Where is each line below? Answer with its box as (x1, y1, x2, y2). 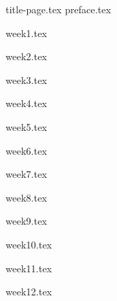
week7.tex (6, 167, 47, 181)
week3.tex (6, 72, 47, 87)
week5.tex (6, 119, 47, 134)
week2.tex (6, 49, 47, 64)
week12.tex (6, 284, 52, 299)
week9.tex (6, 213, 47, 228)
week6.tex (6, 143, 47, 157)
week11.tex (6, 260, 52, 275)
